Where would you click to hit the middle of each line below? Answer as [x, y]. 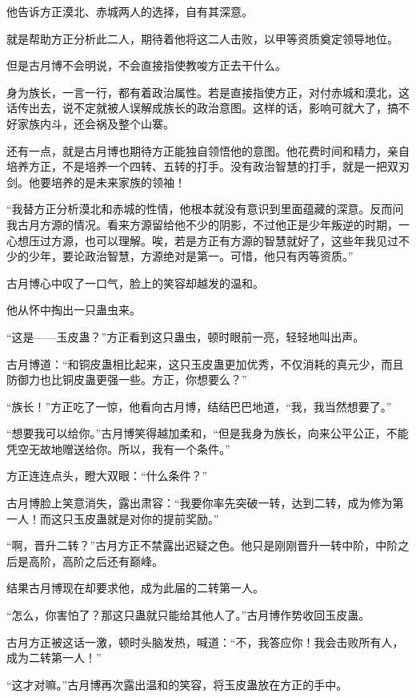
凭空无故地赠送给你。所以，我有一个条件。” [118, 448]
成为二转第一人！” [54, 658]
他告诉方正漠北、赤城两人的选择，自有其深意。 [130, 11]
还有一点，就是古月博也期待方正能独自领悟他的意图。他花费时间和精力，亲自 [208, 150]
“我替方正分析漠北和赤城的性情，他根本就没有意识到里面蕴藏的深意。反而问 [205, 209]
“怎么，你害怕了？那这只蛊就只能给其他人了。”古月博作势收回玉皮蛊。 [188, 615]
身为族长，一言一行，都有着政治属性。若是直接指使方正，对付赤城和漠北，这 [208, 92]
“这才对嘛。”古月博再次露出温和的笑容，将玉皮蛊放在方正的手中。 [177, 684]
